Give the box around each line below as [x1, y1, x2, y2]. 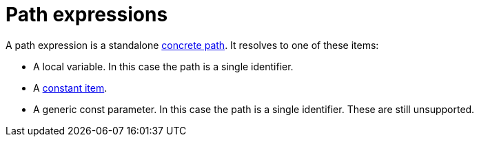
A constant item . [33, 81, 108, 94]
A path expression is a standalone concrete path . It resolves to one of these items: [6, 39, 379, 51]
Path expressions [6, 3, 168, 26]
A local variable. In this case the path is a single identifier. [33, 60, 294, 72]
